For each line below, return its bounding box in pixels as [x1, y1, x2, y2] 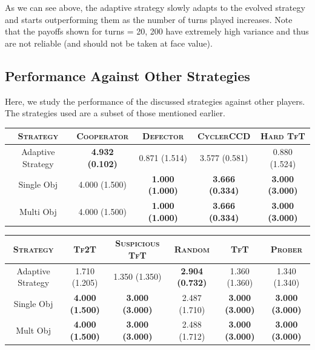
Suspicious [115, 237, 160, 249]
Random [174, 242, 210, 255]
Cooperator [76, 130, 129, 142]
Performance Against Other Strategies [5, 66, 250, 85]
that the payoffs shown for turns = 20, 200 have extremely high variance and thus [5, 25, 309, 38]
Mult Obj [16, 324, 51, 337]
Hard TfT [260, 130, 305, 142]
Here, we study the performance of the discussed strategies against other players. [5, 94, 305, 107]
